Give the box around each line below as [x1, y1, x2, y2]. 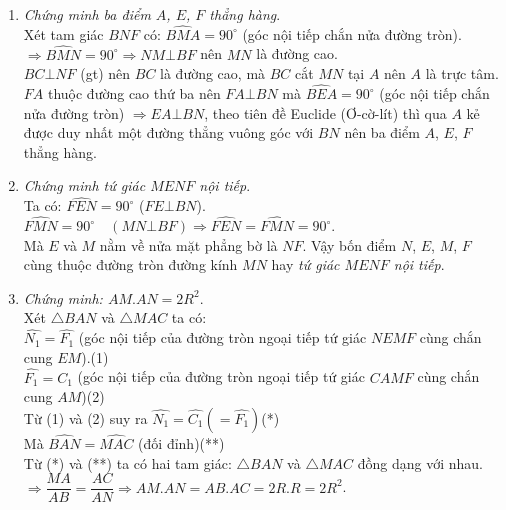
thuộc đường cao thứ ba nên [47, 83, 221, 104]
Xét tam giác [23, 23, 104, 44]
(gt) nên [80, 63, 131, 84]
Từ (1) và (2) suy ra [23, 407, 148, 428]
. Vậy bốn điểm [302, 234, 397, 255]
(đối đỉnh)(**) [138, 433, 225, 454]
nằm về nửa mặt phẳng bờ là [99, 234, 278, 255]
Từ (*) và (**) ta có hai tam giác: [23, 452, 232, 473]
